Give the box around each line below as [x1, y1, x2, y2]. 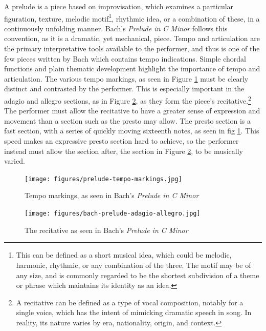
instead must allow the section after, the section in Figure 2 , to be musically [4, 145, 243, 156]
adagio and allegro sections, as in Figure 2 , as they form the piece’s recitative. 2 [4, 94, 251, 106]
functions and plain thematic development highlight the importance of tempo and [4, 63, 260, 74]
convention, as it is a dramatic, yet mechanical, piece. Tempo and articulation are [4, 33, 260, 44]
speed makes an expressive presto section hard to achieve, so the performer [4, 135, 239, 146]
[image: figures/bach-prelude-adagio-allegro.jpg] [25, 210, 201, 218]
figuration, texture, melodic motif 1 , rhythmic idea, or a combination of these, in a [4, 11, 260, 24]
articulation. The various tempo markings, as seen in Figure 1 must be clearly [4, 73, 249, 84]
